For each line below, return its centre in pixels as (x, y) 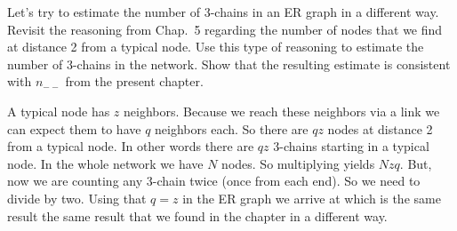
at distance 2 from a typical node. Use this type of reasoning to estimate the (216, 47)
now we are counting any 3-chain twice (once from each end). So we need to (214, 181)
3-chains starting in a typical (351, 146)
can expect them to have (74, 128)
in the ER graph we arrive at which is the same (312, 198)
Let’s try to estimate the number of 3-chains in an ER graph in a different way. (223, 12)
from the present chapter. (134, 81)
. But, (416, 163)
